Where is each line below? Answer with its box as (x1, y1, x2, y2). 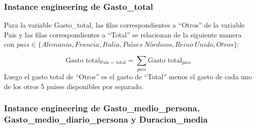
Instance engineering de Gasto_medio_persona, (4, 102, 200, 114)
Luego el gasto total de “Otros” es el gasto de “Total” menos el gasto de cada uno (4, 71, 252, 82)
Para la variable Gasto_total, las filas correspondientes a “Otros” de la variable (4, 20, 245, 30)
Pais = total (100, 60, 126, 65)
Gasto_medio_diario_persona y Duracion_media (4, 113, 208, 126)
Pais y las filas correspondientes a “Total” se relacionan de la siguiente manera (4, 29, 242, 39)
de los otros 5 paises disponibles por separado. (4, 81, 144, 91)
